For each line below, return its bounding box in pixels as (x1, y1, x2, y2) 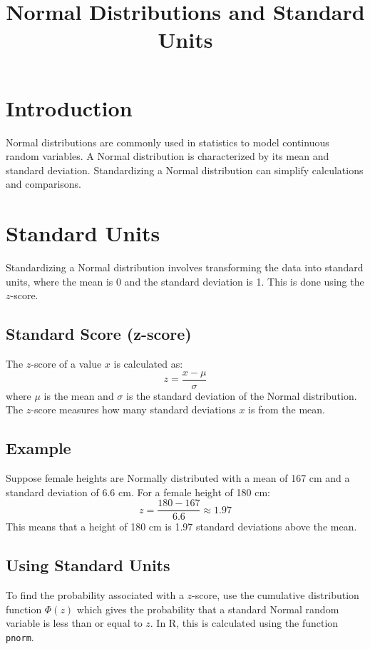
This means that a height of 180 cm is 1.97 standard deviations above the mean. (6, 519, 357, 534)
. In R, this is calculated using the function (150, 615, 339, 630)
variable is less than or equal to (6, 615, 143, 630)
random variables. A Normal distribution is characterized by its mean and (6, 149, 329, 163)
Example (6, 437, 71, 459)
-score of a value (31, 356, 102, 371)
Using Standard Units (6, 554, 170, 576)
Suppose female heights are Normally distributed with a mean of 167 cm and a (6, 471, 350, 486)
